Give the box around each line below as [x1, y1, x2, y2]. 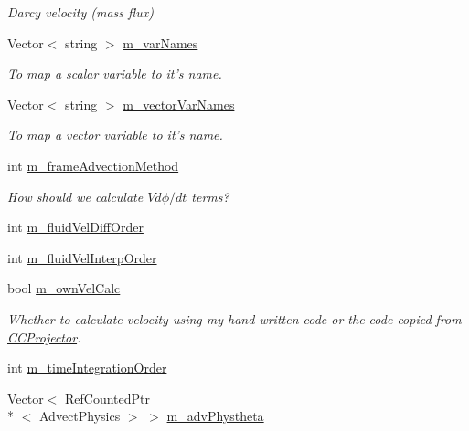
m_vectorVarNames [123, 94, 235, 113]
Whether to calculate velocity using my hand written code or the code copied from [7, 309, 462, 328]
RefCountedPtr [65, 388, 151, 407]
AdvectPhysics [38, 406, 121, 426]
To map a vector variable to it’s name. [7, 125, 223, 144]
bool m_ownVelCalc [7, 279, 121, 298]
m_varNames [123, 33, 198, 52]
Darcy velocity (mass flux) [7, 3, 155, 21]
